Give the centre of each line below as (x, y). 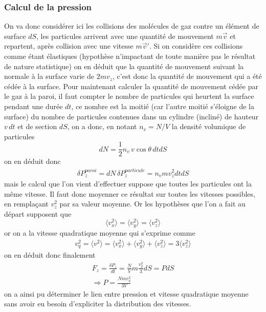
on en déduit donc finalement (50, 255)
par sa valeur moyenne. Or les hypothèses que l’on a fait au (152, 204)
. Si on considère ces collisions (196, 46)
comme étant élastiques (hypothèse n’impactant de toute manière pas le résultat (130, 56)
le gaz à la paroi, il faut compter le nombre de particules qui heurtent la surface (129, 96)
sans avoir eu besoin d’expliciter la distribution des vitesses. (98, 304)
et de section (37, 126)
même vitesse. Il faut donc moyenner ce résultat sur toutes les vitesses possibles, (130, 193)
